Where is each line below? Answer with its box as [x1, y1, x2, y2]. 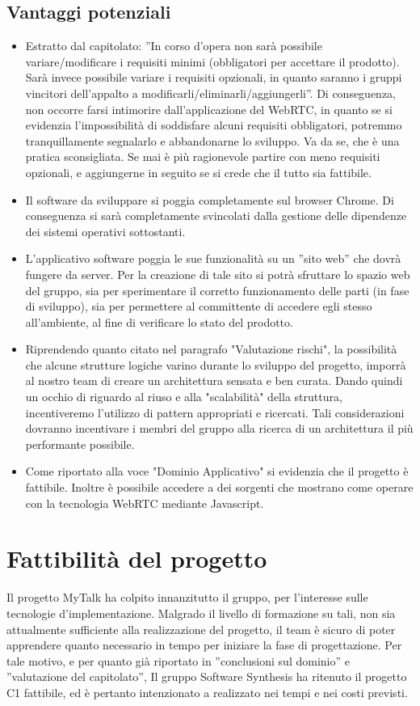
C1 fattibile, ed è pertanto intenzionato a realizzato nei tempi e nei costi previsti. [6, 683, 408, 700]
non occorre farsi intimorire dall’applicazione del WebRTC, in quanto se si [25, 100, 393, 117]
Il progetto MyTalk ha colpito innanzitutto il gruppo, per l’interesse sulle [6, 589, 368, 606]
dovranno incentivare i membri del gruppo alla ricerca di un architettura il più [25, 420, 414, 437]
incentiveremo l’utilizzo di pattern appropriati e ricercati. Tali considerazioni [25, 404, 405, 421]
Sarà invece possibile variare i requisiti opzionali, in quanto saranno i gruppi [25, 69, 402, 86]
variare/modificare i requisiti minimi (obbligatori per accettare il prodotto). [25, 53, 400, 70]
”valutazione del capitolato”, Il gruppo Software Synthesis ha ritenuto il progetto [6, 668, 407, 685]
